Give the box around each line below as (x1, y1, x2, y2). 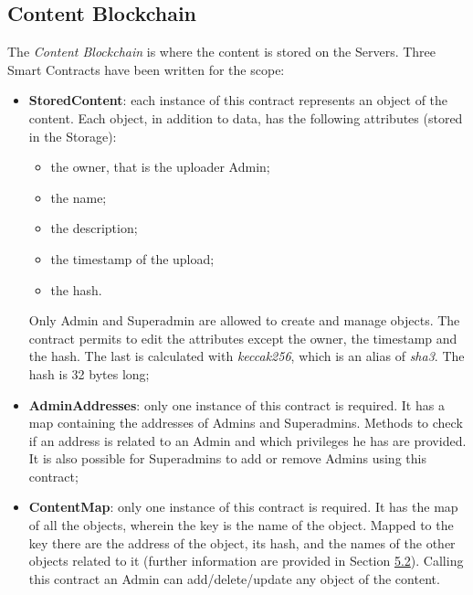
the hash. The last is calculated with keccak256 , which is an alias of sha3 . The (28, 346, 465, 366)
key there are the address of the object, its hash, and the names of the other (28, 533, 456, 552)
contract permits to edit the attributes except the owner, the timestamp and (28, 328, 457, 347)
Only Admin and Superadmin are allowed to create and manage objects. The (28, 311, 460, 330)
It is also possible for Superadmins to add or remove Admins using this (28, 449, 426, 468)
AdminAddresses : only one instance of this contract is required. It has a (28, 395, 445, 414)
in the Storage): (28, 126, 117, 145)
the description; (50, 218, 138, 238)
